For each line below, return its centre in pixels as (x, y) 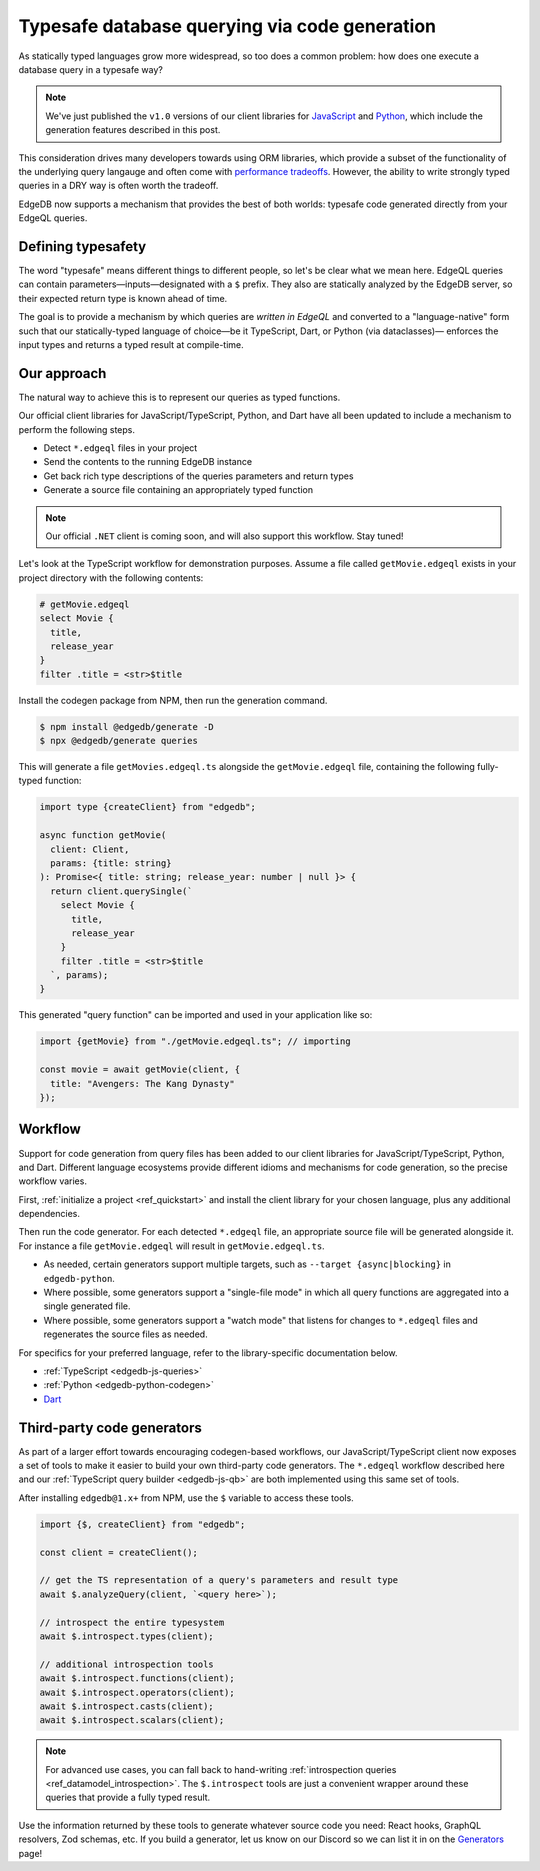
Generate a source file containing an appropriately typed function (178, 490)
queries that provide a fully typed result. (128, 1797)
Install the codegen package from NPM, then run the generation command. (173, 700)
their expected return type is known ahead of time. (123, 298)
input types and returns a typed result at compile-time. (131, 344)
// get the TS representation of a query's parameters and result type (219, 1580)
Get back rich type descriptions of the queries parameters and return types (198, 476)
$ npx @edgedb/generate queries (119, 741)
